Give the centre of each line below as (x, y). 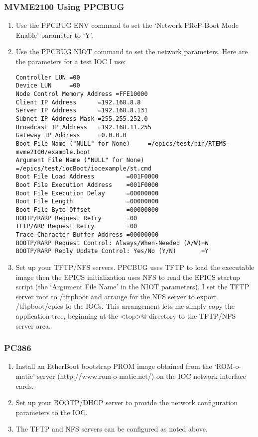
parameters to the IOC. (52, 412)
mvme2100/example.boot (53, 152)
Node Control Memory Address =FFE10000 (82, 94)
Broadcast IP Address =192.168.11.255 (83, 127)
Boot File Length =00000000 (87, 202)
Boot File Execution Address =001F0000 (87, 185)
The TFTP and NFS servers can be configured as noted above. (112, 429)
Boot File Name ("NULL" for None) (73, 143)
